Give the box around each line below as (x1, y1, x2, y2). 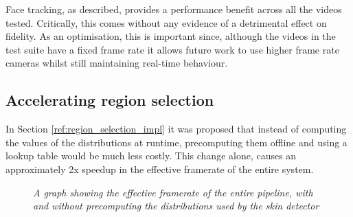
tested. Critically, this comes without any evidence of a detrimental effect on (5, 15, 327, 30)
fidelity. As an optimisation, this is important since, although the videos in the (5, 29, 336, 43)
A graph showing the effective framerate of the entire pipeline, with (33, 185, 313, 199)
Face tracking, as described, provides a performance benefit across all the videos (5, 2, 342, 16)
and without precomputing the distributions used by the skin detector (33, 198, 319, 213)
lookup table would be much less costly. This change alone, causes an (5, 148, 297, 163)
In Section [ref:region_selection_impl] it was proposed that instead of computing (5, 122, 347, 136)
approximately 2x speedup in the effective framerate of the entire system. (5, 161, 314, 176)
